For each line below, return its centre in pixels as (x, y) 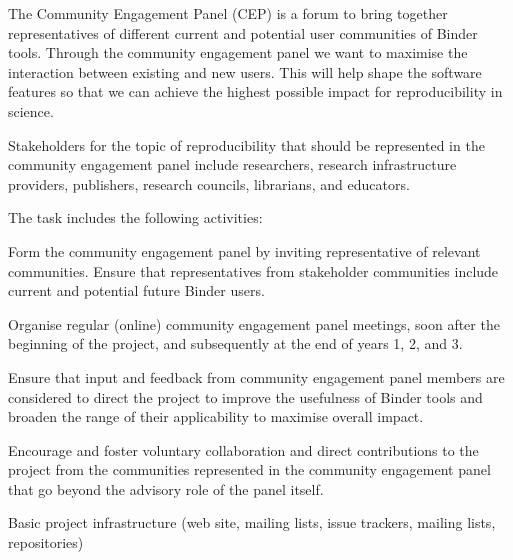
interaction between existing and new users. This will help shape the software (245, 71)
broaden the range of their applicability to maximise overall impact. (216, 416)
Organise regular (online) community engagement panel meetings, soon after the (254, 323)
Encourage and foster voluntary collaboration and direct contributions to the (243, 449)
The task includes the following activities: (135, 217)
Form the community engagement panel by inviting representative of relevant (244, 250)
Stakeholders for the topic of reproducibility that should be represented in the (246, 144)
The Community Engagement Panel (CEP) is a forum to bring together (228, 13)
